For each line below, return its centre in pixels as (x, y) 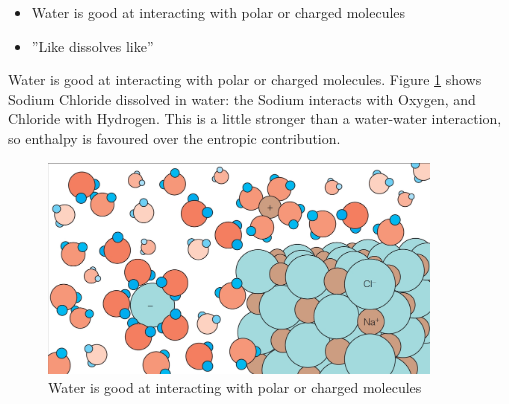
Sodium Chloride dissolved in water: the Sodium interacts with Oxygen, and (242, 98)
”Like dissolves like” (92, 45)
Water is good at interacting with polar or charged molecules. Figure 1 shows (245, 79)
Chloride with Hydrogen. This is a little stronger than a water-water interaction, (255, 118)
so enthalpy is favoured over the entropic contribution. (174, 137)
